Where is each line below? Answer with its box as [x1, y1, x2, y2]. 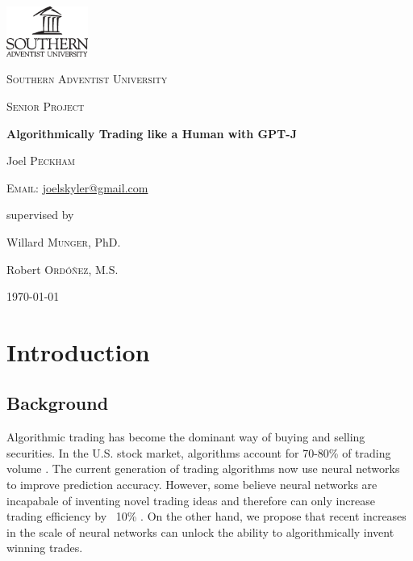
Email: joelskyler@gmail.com [6, 179, 148, 196]
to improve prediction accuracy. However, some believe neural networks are [6, 476, 378, 493]
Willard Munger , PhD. [6, 233, 121, 250]
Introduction [6, 335, 150, 368]
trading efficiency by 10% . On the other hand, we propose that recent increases [6, 508, 407, 525]
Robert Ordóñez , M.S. [6, 260, 119, 277]
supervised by [6, 206, 74, 223]
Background [6, 390, 109, 415]
